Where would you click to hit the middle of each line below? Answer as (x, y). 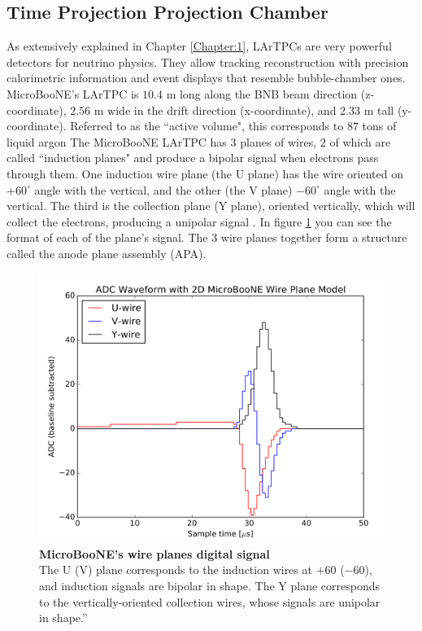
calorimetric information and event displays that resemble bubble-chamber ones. (206, 78)
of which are (360, 141)
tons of (379, 126)
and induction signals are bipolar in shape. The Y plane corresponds (210, 586)
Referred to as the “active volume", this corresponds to (207, 126)
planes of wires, (278, 141)
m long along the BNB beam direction (262, 93)
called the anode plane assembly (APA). (107, 253)
